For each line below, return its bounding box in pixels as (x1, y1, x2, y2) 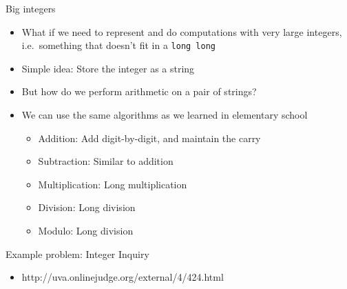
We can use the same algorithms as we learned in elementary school (21, 108, 308, 122)
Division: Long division (38, 200, 136, 215)
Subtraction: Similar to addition (38, 154, 173, 168)
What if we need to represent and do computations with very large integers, (21, 24, 342, 39)
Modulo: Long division (38, 223, 134, 237)
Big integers (6, 1, 56, 15)
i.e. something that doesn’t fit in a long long (21, 38, 216, 52)
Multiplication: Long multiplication (38, 177, 187, 191)
